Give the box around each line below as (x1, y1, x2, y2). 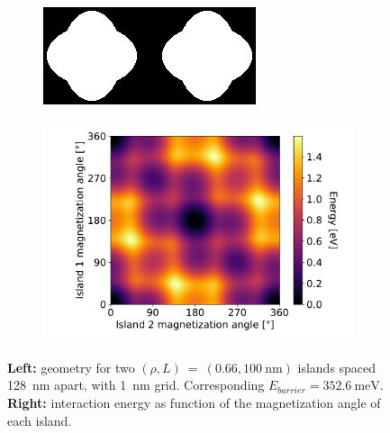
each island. (7, 410, 72, 429)
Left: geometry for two (7, 357, 135, 376)
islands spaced (297, 357, 376, 376)
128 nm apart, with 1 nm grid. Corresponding (7, 375, 265, 394)
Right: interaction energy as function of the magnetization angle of (7, 392, 381, 411)
